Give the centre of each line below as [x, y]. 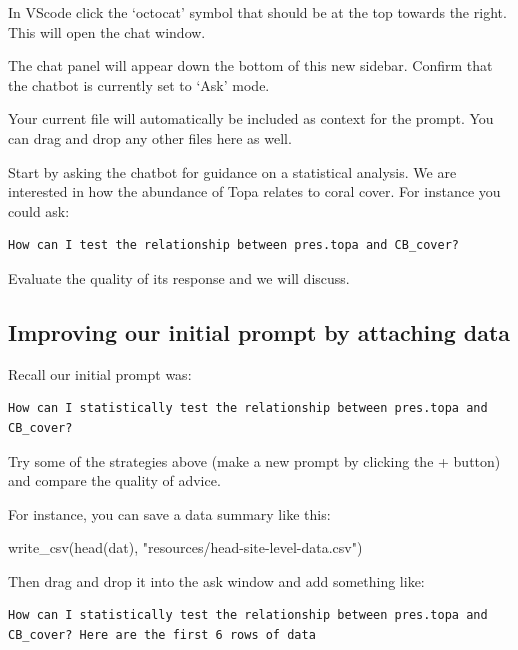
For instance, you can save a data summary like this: [169, 513]
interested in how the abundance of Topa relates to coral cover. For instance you [254, 191]
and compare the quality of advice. [114, 480]
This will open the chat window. [107, 31]
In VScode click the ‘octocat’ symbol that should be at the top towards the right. [257, 12]
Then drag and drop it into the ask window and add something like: [216, 580]
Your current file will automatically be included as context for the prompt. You [251, 118]
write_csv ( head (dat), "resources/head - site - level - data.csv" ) [185, 547]
